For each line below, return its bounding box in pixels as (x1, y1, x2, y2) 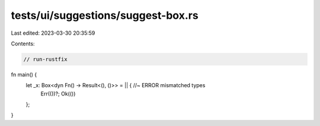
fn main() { (11, 71, 37, 78)
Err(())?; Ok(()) (40, 90, 76, 97)
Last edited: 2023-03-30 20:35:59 (11, 29, 95, 37)
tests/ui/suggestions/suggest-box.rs (11, 9, 199, 22)
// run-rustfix (23, 56, 68, 62)
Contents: (11, 40, 35, 47)
